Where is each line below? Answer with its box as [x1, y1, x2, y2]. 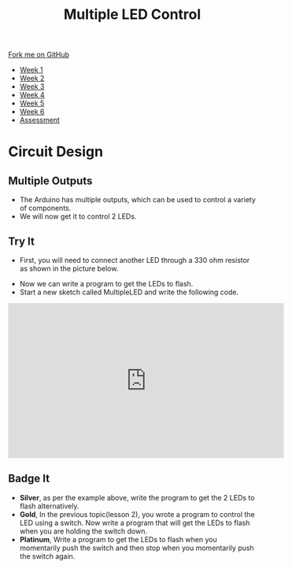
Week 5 [19, 98, 45, 108]
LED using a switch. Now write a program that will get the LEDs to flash [19, 518, 250, 527]
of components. [19, 203, 72, 213]
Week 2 [19, 73, 45, 83]
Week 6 [19, 107, 45, 116]
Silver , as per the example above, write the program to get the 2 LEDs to [19, 493, 255, 502]
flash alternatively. [19, 501, 79, 511]
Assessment [19, 116, 61, 125]
